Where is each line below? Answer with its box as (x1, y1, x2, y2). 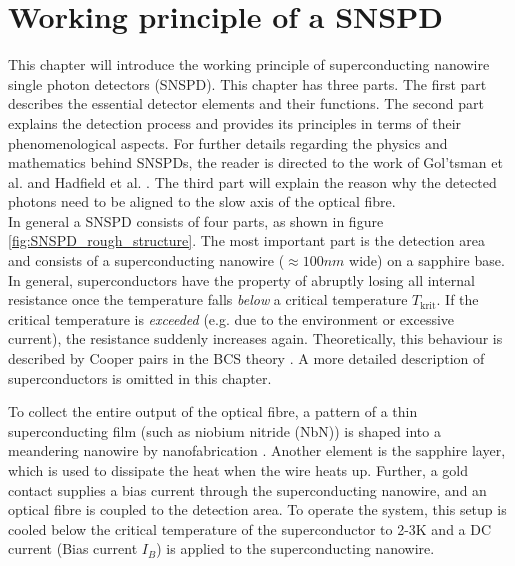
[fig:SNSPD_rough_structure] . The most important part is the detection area (8, 230, 485, 251)
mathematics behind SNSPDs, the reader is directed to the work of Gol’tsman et (8, 152, 503, 173)
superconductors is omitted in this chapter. (8, 367, 272, 388)
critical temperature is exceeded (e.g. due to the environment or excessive (8, 308, 455, 329)
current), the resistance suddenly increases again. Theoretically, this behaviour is (8, 328, 503, 349)
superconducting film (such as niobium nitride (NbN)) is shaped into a (8, 420, 441, 441)
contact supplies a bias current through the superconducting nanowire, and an (8, 479, 487, 500)
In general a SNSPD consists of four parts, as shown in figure (8, 210, 384, 231)
